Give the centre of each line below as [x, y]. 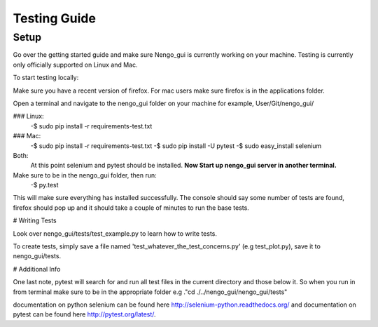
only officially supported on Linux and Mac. [75, 65]
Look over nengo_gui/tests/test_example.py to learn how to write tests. [115, 233]
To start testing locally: [46, 78]
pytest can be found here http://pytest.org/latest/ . [85, 314]
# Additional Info [37, 269]
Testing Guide [54, 18]
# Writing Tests [35, 220]
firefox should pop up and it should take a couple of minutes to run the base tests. [131, 208]
